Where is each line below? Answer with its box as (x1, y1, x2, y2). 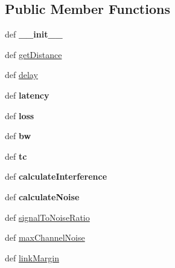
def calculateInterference (5, 170, 107, 183)
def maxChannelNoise (5, 231, 85, 244)
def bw (5, 129, 31, 142)
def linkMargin (5, 251, 59, 264)
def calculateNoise (5, 190, 80, 203)
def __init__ (5, 28, 63, 41)
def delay (5, 68, 38, 81)
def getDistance (5, 48, 62, 60)
